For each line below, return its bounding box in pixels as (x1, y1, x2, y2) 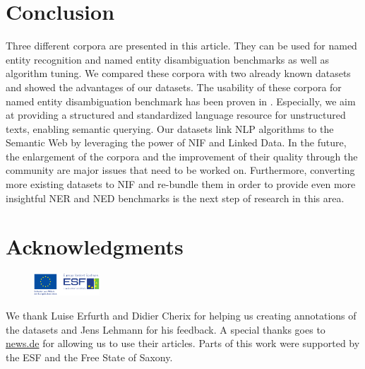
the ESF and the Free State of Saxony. (6, 349, 173, 364)
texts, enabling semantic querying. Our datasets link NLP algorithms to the (6, 121, 334, 136)
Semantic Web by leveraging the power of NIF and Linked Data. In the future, (6, 135, 347, 150)
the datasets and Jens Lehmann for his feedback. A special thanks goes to (6, 322, 325, 336)
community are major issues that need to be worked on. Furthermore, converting (6, 163, 355, 177)
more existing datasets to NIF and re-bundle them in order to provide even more (6, 177, 356, 192)
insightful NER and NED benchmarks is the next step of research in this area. (6, 190, 345, 205)
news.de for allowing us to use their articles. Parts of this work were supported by (6, 336, 360, 351)
